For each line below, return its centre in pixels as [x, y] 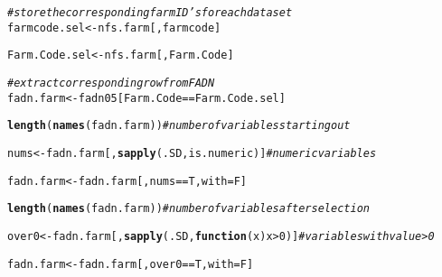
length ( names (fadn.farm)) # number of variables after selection [188, 209]
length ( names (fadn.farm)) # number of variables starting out [179, 126]
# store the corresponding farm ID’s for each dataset [150, 13]
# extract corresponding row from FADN [111, 83]
